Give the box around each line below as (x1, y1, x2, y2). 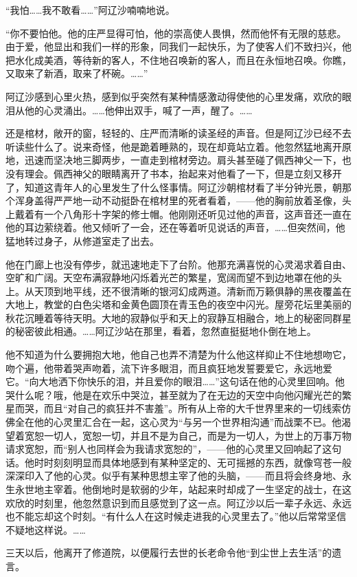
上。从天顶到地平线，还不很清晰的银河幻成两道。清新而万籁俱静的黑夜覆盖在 (5, 283, 352, 298)
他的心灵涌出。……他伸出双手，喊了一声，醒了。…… (24, 102, 253, 117)
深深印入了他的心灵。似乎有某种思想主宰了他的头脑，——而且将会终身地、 (5, 468, 342, 483)
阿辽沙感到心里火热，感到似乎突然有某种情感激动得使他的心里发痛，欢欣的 (5, 89, 342, 103)
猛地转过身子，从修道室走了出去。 (5, 233, 159, 248)
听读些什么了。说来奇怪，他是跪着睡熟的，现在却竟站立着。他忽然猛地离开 (5, 139, 342, 153)
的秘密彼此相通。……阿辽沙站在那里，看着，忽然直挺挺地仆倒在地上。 (5, 324, 316, 338)
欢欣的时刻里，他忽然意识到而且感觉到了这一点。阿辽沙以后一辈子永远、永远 (5, 495, 352, 510)
